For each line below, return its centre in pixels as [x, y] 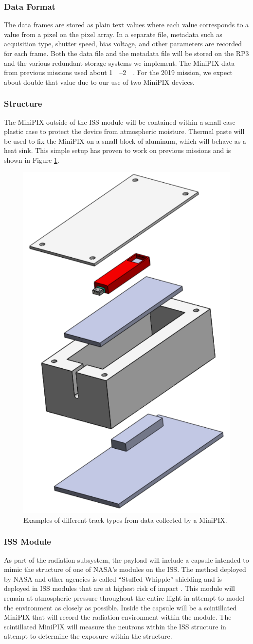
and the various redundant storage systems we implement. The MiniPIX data [119, 63]
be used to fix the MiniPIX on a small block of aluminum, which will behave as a [125, 141]
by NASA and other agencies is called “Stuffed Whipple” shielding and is [113, 578]
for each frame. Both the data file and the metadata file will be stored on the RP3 [126, 53]
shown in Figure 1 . [32, 160]
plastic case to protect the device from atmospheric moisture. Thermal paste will [124, 131]
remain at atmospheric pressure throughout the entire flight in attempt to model [124, 597]
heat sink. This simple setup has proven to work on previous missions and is [117, 150]
